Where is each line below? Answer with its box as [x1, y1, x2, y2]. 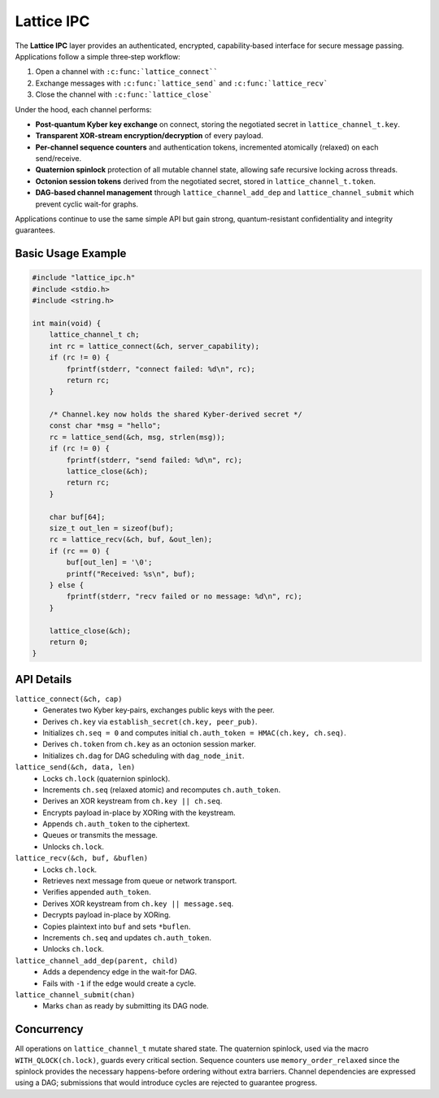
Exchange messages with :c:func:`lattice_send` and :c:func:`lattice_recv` [35, 78, 328, 88]
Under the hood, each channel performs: [15, 104, 152, 114]
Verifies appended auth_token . [42, 887, 151, 897]
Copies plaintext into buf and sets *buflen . [42, 922, 191, 931]
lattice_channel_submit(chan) [15, 990, 136, 1000]
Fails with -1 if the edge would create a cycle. [42, 978, 197, 988]
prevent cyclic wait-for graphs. [35, 199, 138, 209]
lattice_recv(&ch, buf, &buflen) [15, 854, 149, 863]
